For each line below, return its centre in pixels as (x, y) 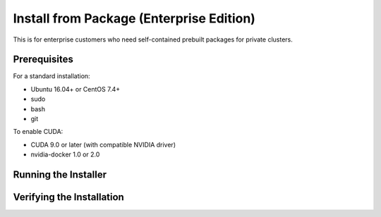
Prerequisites (43, 60)
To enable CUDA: (38, 132)
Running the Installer (60, 175)
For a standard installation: (52, 76)
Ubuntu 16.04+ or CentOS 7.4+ (75, 89)
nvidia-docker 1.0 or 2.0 (65, 154)
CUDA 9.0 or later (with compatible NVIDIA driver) (103, 144)
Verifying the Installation (69, 197)
